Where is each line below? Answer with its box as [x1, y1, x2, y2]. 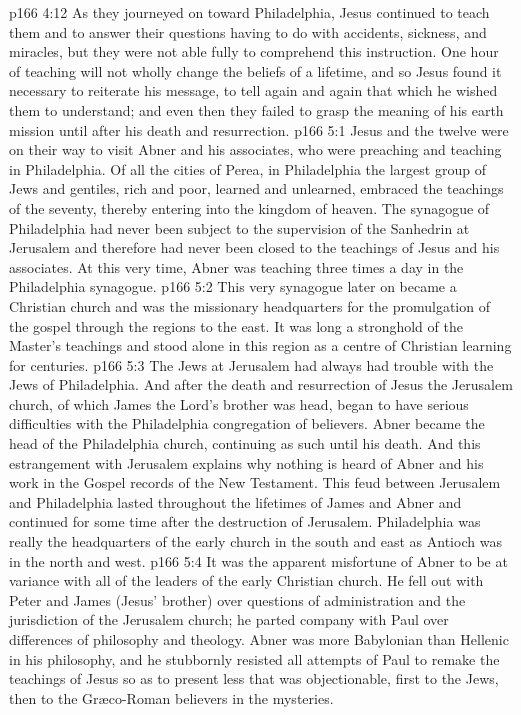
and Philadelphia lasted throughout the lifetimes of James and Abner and [9, 491, 462, 512]
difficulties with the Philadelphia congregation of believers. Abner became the [9, 413, 485, 434]
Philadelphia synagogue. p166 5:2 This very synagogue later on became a [9, 276, 457, 297]
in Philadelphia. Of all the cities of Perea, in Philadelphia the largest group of [9, 158, 486, 179]
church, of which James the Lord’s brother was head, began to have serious [9, 393, 469, 414]
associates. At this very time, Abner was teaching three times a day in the [9, 256, 464, 277]
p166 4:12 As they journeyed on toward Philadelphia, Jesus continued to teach [9, 2, 490, 22]
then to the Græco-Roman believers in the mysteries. [9, 687, 334, 708]
